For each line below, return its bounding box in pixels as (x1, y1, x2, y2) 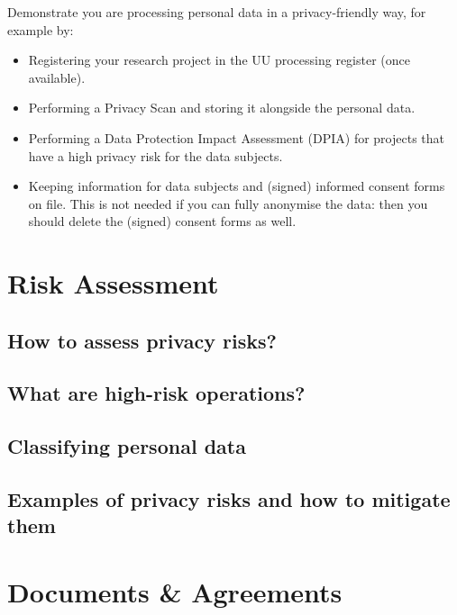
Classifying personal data (7, 432, 246, 460)
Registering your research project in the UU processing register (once (28, 50, 410, 69)
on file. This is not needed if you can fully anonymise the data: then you (28, 194, 428, 213)
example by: (7, 20, 74, 39)
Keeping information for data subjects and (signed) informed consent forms (28, 176, 445, 195)
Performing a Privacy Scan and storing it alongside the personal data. (28, 98, 416, 117)
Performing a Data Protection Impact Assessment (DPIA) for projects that (28, 128, 444, 147)
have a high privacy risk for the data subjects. (28, 146, 283, 165)
